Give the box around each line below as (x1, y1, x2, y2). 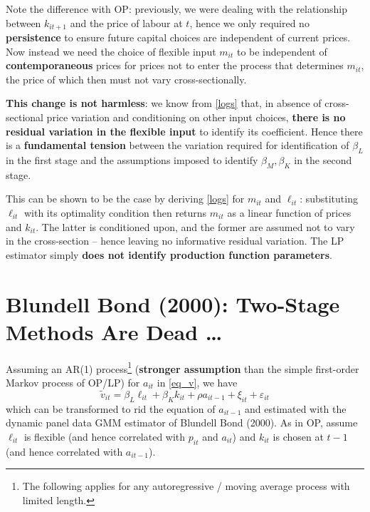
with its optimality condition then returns (23, 205, 207, 220)
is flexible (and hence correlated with (23, 429, 186, 444)
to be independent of (236, 43, 327, 58)
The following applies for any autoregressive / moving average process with (22, 478, 350, 493)
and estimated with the (245, 401, 347, 416)
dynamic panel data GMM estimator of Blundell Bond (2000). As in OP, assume (6, 415, 358, 430)
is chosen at (273, 429, 324, 444)
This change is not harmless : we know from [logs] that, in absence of (6, 96, 322, 111)
